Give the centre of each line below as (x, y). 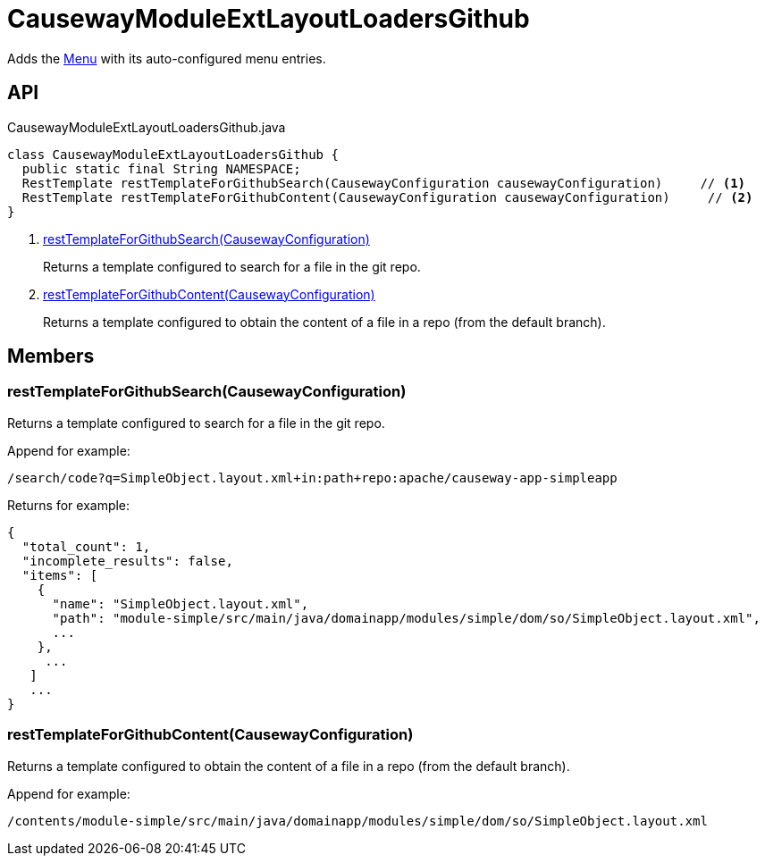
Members (51, 356)
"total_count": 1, (86, 546)
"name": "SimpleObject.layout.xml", (181, 603)
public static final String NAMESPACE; (161, 168)
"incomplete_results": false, (127, 561)
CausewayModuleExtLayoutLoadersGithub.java (147, 127)
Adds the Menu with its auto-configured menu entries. (167, 58)
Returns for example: (69, 505)
